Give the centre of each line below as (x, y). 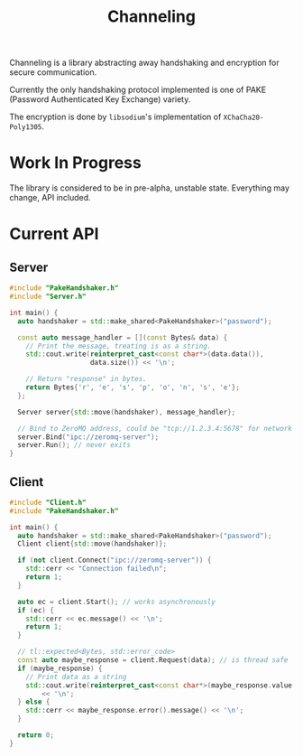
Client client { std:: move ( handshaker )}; (92, 544)
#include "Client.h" (48, 502)
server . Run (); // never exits (74, 445)
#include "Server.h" (48, 296)
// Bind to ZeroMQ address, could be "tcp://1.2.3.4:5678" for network (155, 428)
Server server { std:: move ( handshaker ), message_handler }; (127, 412)
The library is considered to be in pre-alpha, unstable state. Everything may (150, 188)
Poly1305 (26, 127)
